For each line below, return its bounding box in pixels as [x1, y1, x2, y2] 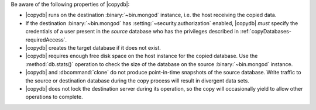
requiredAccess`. [25, 36, 67, 43]
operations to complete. [25, 94, 83, 101]
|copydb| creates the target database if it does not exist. [25, 44, 161, 51]
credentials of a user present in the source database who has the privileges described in [25, 28, 239, 35]
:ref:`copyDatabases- [240, 28, 292, 35]
